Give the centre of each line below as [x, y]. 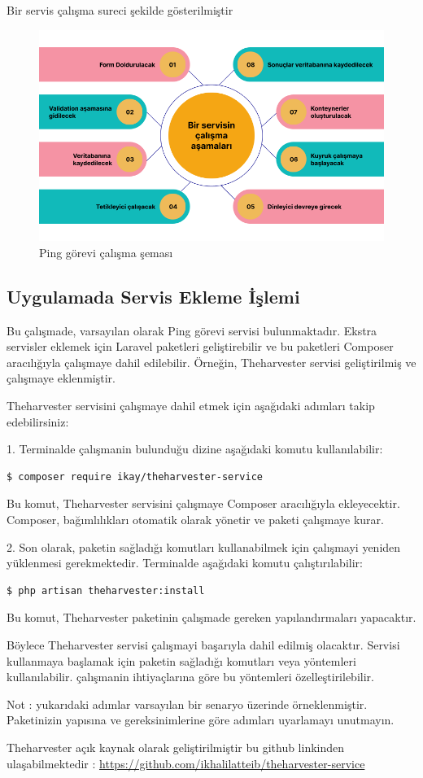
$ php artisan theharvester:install [106, 590]
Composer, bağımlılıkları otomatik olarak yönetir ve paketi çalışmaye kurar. [195, 520]
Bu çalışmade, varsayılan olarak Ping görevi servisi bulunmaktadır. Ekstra [192, 330]
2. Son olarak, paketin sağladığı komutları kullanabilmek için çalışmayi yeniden [204, 546]
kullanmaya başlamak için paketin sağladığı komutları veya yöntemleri [181, 660]
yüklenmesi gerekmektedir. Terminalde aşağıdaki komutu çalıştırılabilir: [185, 563]
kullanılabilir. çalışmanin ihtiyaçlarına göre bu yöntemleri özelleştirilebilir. [190, 677]
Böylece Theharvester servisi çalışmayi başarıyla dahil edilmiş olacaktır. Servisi [203, 644]
